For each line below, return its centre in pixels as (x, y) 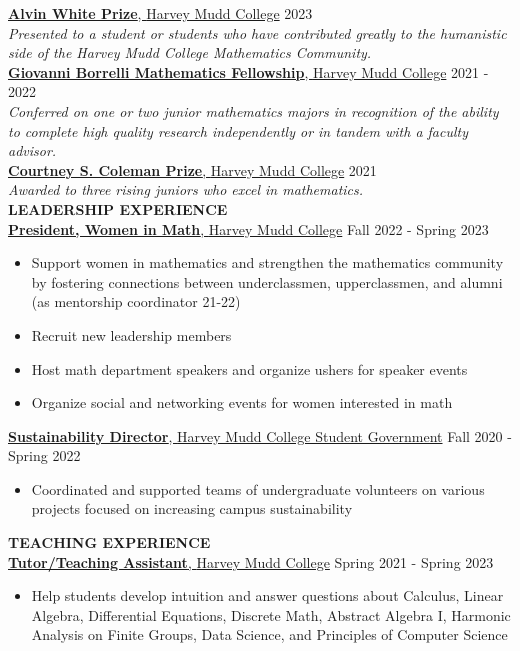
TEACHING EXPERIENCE (109, 542)
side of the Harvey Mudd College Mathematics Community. (190, 52)
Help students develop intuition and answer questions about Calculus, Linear (267, 595)
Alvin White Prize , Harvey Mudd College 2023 (160, 13)
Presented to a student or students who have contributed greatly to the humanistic (257, 32)
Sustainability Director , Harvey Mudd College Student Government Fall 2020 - (260, 435)
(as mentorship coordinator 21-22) (136, 301)
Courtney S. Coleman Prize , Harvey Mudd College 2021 (192, 169)
